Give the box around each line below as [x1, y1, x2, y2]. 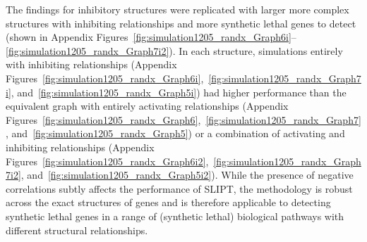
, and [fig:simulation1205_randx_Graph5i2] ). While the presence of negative [20, 167, 354, 182]
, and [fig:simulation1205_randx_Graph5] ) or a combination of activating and [6, 126, 345, 141]
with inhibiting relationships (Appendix [6, 57, 177, 72]
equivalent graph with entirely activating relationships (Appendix [6, 98, 289, 113]
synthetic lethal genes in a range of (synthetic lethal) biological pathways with [6, 208, 344, 223]
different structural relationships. [6, 222, 148, 237]
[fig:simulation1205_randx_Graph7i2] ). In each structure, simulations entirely [6, 43, 343, 58]
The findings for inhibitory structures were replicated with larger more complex [6, 2, 349, 16]
